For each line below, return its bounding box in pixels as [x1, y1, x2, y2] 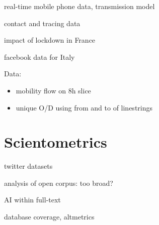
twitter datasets [4, 161, 53, 171]
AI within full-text [4, 194, 61, 205]
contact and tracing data [4, 18, 81, 28]
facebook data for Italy [4, 51, 75, 62]
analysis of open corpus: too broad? [4, 177, 113, 188]
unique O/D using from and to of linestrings [16, 102, 153, 113]
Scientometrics [4, 132, 107, 152]
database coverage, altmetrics [4, 211, 95, 222]
